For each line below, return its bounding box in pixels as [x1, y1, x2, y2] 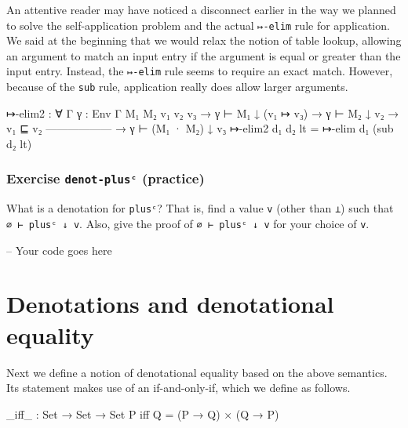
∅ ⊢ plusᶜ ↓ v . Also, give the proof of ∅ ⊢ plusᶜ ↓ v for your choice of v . [6, 215, 370, 231]
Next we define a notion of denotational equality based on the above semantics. [6, 364, 388, 380]
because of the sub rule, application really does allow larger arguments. [6, 78, 348, 95]
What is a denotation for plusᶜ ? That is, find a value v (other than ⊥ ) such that [6, 200, 394, 216]
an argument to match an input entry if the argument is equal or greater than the [6, 47, 401, 63]
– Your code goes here [6, 241, 112, 258]
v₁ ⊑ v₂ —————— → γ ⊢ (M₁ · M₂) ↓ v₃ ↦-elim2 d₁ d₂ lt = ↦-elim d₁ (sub [6, 120, 394, 136]
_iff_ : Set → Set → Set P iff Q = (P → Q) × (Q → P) [6, 405, 279, 422]
